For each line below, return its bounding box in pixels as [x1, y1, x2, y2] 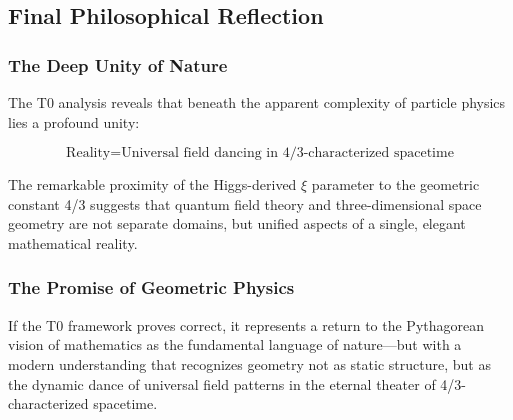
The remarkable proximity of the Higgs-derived [8, 174, 297, 195]
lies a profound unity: [8, 111, 140, 132]
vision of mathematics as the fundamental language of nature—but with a [8, 334, 462, 355]
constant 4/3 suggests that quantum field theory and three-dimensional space [8, 193, 482, 214]
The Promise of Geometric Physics [8, 275, 295, 300]
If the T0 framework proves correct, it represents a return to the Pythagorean [8, 314, 485, 335]
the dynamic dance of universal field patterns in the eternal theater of [8, 373, 436, 394]
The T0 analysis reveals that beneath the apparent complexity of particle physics [8, 92, 506, 112]
